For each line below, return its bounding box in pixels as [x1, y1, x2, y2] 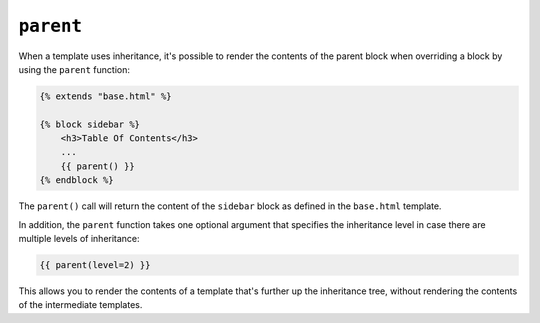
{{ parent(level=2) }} [39, 260, 151, 271]
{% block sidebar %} [39, 118, 140, 130]
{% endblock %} [39, 175, 114, 186]
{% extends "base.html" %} [39, 90, 172, 102]
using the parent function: [18, 63, 130, 75]
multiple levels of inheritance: [18, 233, 140, 245]
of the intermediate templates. [18, 299, 143, 311]
